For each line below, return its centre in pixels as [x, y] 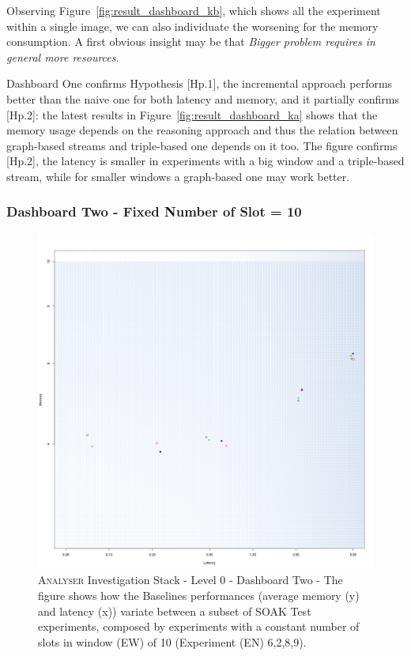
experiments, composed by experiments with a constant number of [199, 626]
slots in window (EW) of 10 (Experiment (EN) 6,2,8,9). [172, 641]
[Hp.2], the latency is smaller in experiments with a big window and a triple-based [205, 161]
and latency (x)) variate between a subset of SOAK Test [175, 611]
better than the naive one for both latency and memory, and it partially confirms [203, 98]
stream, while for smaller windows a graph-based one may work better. [178, 176]
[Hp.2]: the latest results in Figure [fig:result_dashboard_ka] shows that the [192, 114]
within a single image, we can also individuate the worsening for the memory [192, 26]
